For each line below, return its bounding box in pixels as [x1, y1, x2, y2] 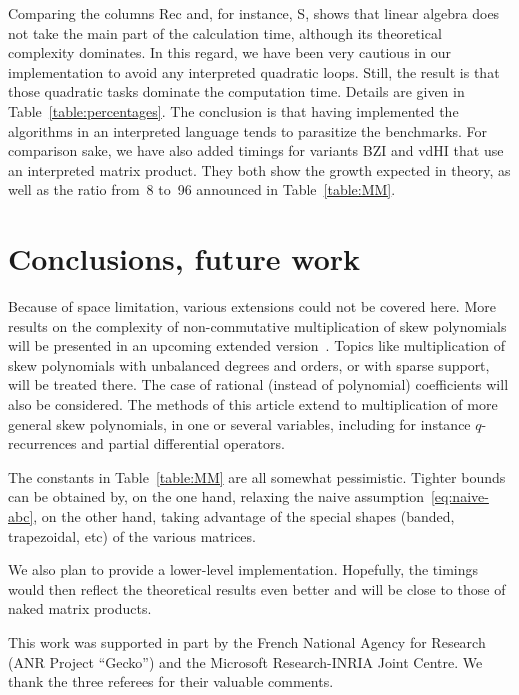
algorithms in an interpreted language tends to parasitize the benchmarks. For [8, 120, 488, 141]
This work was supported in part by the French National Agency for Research [8, 631, 486, 652]
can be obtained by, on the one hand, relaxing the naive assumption [8, 486, 424, 507]
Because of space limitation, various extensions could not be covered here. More [8, 296, 496, 317]
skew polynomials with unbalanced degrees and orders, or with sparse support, [8, 354, 490, 375]
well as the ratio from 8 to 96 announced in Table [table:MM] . [8, 179, 396, 200]
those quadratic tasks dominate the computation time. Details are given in [8, 81, 465, 102]
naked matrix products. [8, 598, 152, 619]
